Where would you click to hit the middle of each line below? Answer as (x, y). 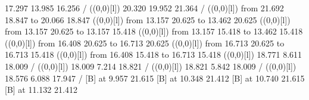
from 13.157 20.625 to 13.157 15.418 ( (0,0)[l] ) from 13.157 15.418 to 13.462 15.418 (154, 31)
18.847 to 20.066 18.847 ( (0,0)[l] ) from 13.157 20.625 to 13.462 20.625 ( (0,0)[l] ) (148, 19)
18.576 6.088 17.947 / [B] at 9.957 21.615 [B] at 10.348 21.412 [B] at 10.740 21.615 (155, 78)
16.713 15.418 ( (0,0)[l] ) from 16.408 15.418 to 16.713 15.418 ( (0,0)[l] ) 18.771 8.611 (154, 54)
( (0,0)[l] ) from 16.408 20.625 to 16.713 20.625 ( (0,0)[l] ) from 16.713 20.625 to (145, 43)
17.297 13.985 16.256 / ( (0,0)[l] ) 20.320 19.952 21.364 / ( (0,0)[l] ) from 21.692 (144, 8)
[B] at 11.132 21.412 (41, 90)
